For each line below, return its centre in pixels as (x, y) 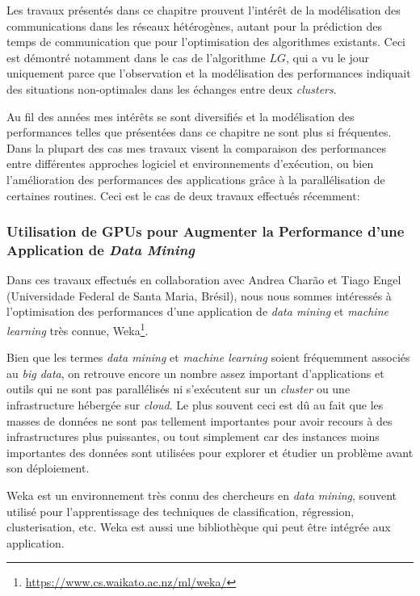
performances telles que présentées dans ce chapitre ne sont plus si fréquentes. (199, 132)
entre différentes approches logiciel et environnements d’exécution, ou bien (190, 164)
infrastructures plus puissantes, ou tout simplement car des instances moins (193, 437)
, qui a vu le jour (328, 57)
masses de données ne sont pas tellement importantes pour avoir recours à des (199, 420)
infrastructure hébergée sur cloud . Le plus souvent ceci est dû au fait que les (195, 405)
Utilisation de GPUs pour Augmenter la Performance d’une (206, 231)
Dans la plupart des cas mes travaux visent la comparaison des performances (196, 147)
